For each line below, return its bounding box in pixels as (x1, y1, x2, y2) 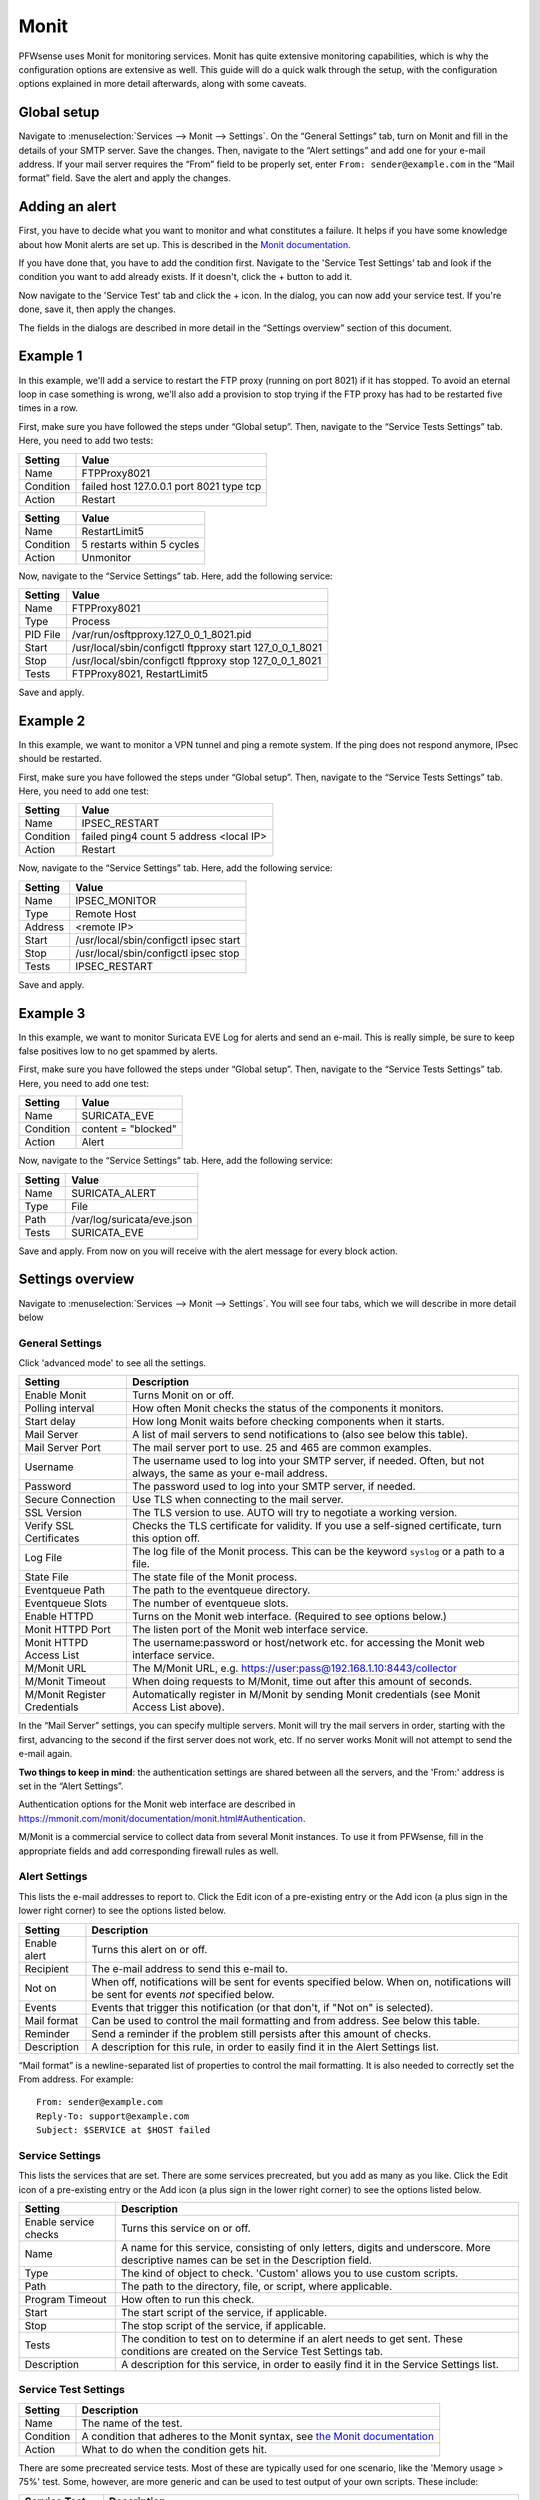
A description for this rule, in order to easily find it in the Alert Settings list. (91, 2040, 440, 2054)
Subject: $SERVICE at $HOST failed (36, 2125, 211, 2136)
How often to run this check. (120, 2292, 255, 2306)
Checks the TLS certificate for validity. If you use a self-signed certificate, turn (131, 1519, 502, 1533)
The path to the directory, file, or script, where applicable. (120, 2279, 393, 2293)
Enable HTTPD (24, 1610, 94, 1624)
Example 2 (18, 712, 85, 729)
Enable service (24, 2215, 95, 2229)
